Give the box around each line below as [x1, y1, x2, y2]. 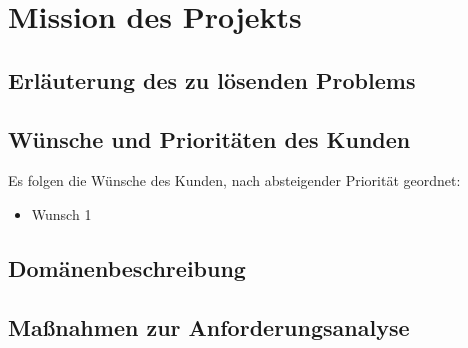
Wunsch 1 [31, 203, 92, 224]
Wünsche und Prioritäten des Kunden [8, 123, 411, 154]
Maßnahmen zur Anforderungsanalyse [8, 311, 410, 342]
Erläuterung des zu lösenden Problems [8, 64, 416, 95]
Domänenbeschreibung [8, 252, 246, 283]
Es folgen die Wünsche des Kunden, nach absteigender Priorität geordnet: [8, 170, 461, 191]
